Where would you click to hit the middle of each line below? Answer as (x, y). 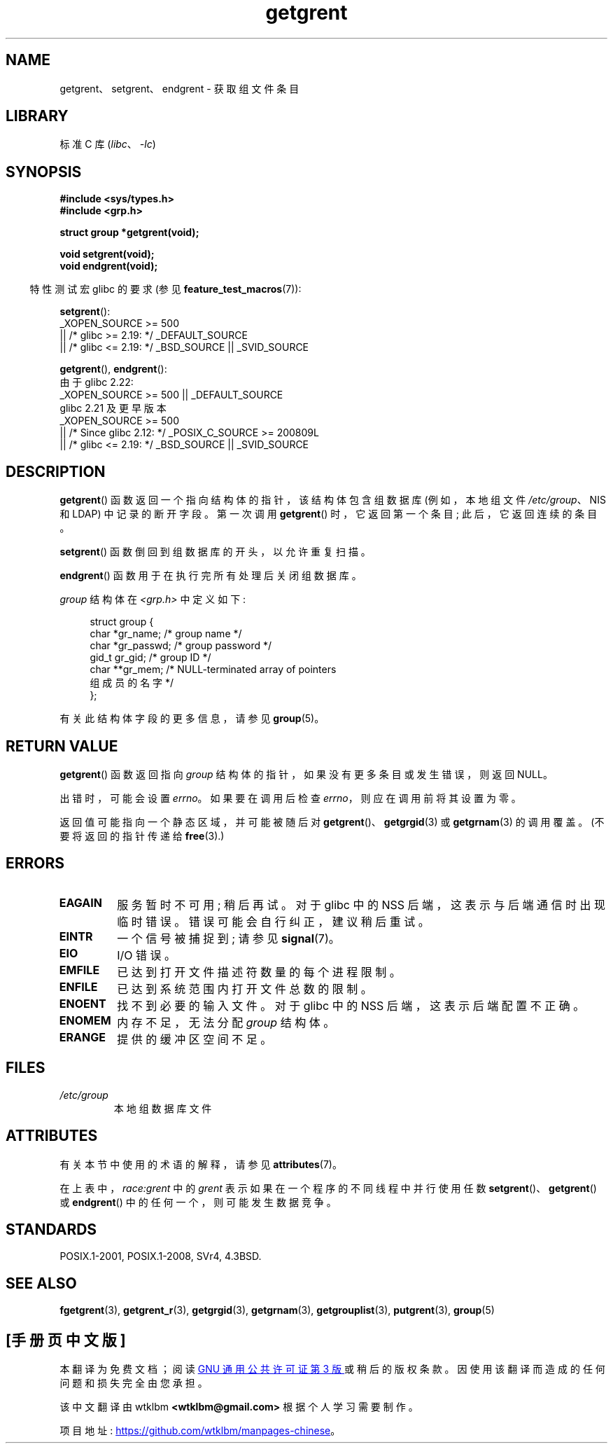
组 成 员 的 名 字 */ (132, 683)
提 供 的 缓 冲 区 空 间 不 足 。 (195, 1039)
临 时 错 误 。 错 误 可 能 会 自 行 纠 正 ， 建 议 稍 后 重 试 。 (273, 921)
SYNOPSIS (44, 172)
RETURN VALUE (62, 746)
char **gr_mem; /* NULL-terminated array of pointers (213, 670)
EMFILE (79, 970)
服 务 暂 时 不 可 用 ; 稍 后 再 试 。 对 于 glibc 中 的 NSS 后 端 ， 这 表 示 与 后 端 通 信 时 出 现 (361, 904)
